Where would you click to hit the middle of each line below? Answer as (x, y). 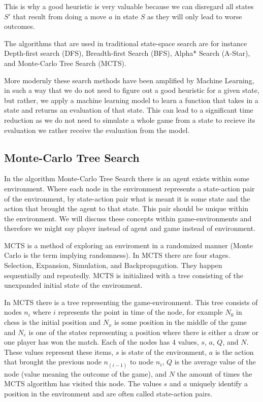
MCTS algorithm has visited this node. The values (83, 383)
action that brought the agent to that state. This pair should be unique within (126, 208)
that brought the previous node (53, 362)
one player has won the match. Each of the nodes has (87, 342)
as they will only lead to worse (194, 16)
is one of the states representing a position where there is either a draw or (144, 332)
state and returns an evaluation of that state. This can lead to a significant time (129, 110)
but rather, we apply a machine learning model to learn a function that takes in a (131, 100)
